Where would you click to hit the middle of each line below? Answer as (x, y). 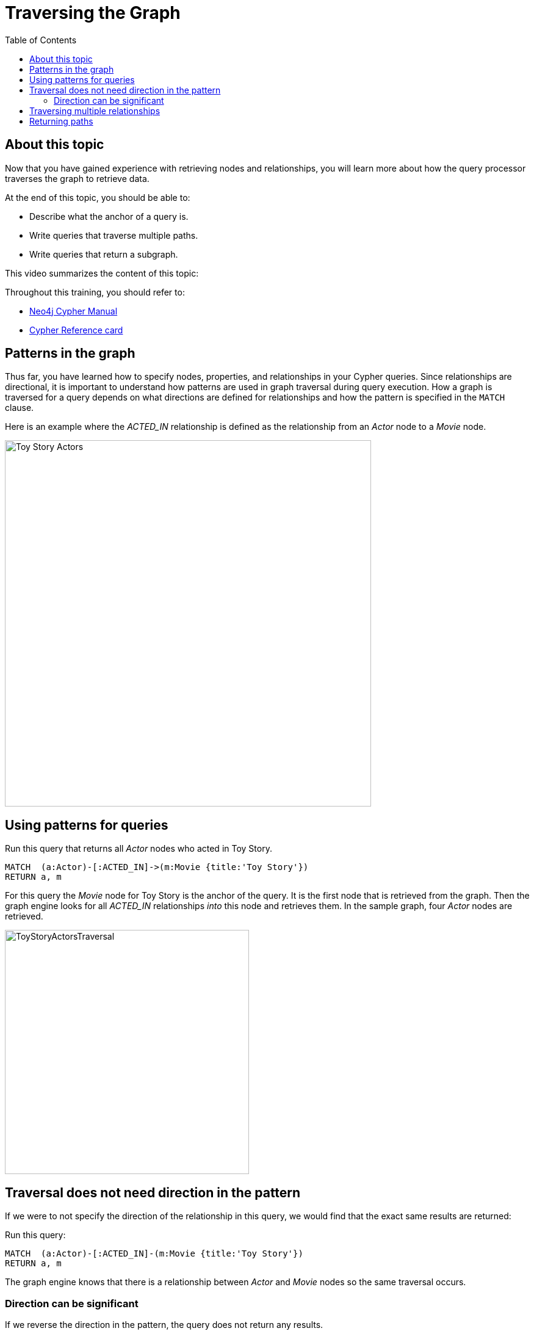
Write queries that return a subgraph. (104, 254)
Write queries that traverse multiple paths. (114, 235)
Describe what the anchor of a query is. (109, 216)
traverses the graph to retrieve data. (77, 178)
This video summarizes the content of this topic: (102, 273)
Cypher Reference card (76, 330)
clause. (20, 408)
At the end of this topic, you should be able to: (98, 197)
